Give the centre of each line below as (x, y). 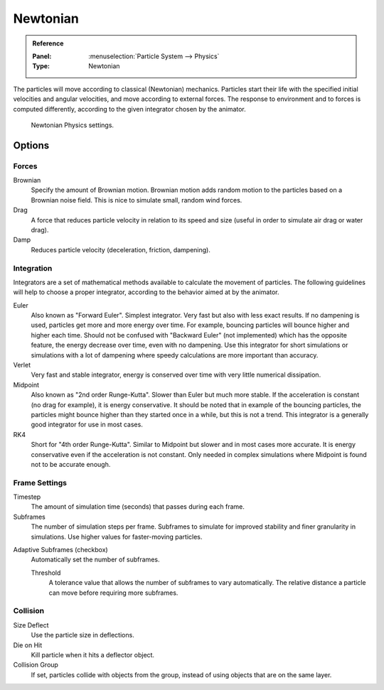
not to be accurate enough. (71, 464)
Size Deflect (31, 625)
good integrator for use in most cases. (87, 425)
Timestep (27, 497)
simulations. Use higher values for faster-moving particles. (117, 537)
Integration (33, 268)
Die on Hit (28, 645)
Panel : (42, 56)
